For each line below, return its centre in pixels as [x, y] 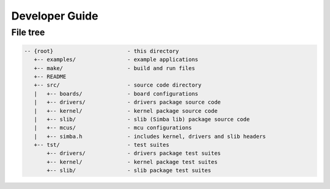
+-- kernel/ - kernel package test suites [132, 162]
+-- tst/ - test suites [101, 145]
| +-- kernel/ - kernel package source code [126, 111]
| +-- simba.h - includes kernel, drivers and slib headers [150, 136]
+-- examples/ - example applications [116, 60]
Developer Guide [55, 16]
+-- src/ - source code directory [118, 85]
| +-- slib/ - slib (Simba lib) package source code [142, 119]
